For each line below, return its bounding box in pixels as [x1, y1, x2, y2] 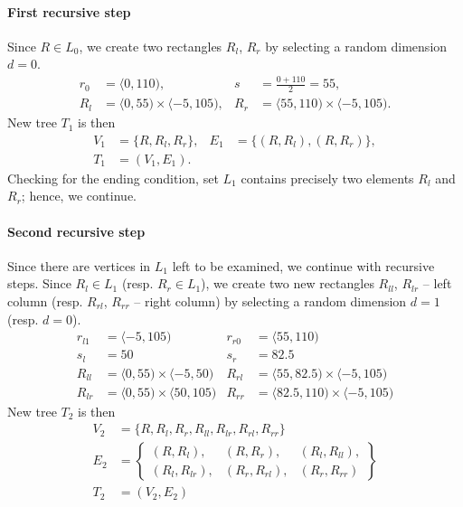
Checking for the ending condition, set [7, 168, 219, 187]
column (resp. [7, 292, 83, 311]
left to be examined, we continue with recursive [172, 256, 435, 275]
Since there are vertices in [7, 256, 151, 275]
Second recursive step [7, 221, 146, 240]
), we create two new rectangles [201, 274, 374, 293]
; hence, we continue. [21, 186, 137, 205]
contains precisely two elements [241, 168, 414, 187]
